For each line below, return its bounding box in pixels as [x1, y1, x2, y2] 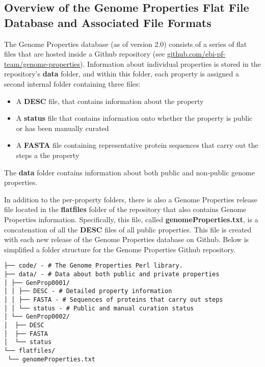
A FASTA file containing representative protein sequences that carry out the [16, 140, 258, 150]
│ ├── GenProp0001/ [4, 279, 70, 286]
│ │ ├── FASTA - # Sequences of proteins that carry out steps [4, 296, 223, 303]
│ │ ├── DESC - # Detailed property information [4, 287, 172, 295]
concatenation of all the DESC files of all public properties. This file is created [4, 224, 252, 234]
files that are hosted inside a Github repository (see [4, 48, 165, 59]
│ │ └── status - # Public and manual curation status [4, 304, 194, 312]
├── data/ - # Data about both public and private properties [4, 270, 220, 278]
